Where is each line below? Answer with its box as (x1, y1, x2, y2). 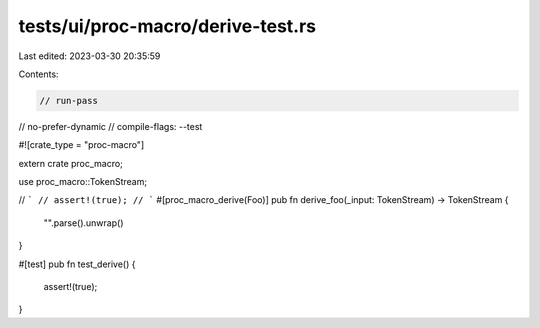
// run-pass (39, 95, 99, 106)
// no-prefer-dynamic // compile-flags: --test (18, 120, 203, 132)
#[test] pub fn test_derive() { (18, 258, 136, 270)
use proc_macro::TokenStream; (18, 176, 148, 188)
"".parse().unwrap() (43, 216, 124, 229)
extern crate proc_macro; (18, 157, 124, 169)
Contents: (18, 68, 59, 80)
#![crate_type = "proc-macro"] (18, 139, 145, 151)
